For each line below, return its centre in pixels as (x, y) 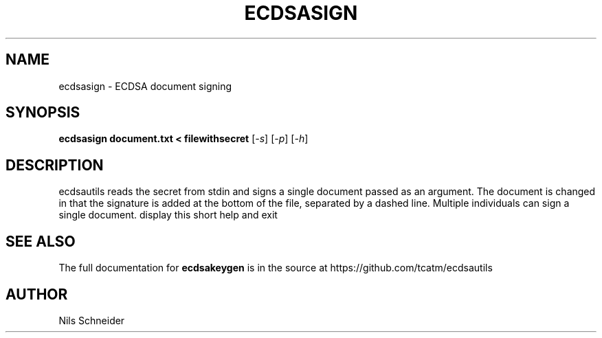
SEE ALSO (41, 241)
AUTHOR (37, 294)
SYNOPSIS (43, 113)
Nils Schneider (92, 320)
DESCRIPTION (55, 165)
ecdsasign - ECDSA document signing (145, 86)
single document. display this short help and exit (168, 215)
